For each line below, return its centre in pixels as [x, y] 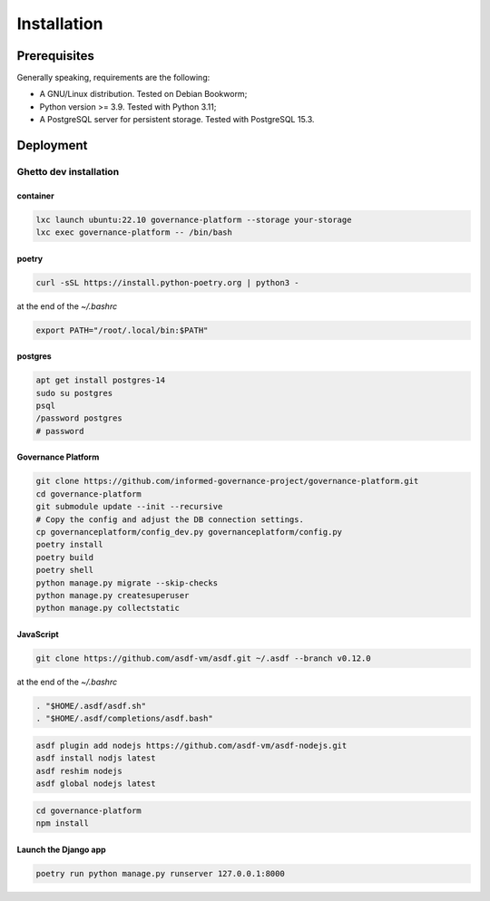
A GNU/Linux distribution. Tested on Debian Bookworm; [143, 94]
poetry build [65, 557]
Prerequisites [55, 56]
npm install [63, 823]
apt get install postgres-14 [101, 380]
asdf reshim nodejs [79, 771]
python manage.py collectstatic [108, 608]
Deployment [52, 145]
